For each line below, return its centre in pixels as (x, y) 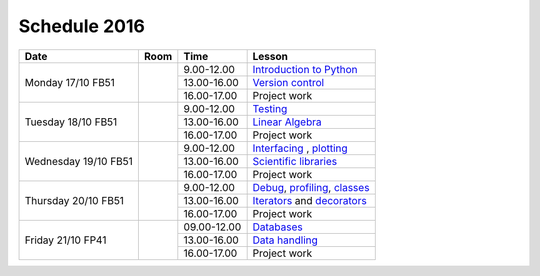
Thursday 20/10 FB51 (74, 200)
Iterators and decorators (309, 200)
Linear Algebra (287, 122)
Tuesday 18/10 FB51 (71, 122)
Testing (270, 108)
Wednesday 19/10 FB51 (79, 161)
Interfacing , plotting (300, 148)
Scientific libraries (295, 161)
